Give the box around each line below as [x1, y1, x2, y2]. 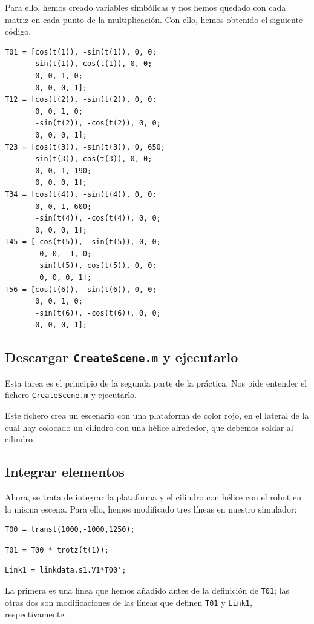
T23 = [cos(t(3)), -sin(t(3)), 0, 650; [5, 142, 165, 151]
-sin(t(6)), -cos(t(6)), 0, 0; [35, 308, 161, 317]
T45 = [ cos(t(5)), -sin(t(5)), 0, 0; [5, 237, 161, 247]
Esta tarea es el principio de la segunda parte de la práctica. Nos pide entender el [5, 376, 307, 389]
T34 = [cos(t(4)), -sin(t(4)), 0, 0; [5, 190, 157, 199]
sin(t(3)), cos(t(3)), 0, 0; [35, 154, 152, 164]
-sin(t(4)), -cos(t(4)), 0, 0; [35, 214, 161, 223]
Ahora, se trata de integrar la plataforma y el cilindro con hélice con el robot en [5, 491, 301, 503]
